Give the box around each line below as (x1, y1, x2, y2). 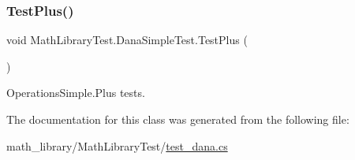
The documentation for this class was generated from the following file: (6, 111, 349, 127)
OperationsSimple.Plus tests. (6, 84, 145, 101)
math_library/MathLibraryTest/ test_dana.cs (6, 137, 228, 154)
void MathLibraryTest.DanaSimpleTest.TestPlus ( (6, 32, 248, 48)
